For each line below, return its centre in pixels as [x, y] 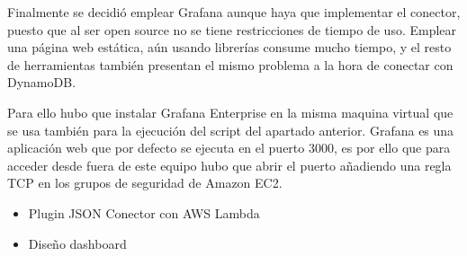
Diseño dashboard [77, 243]
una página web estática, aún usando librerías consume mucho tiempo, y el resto [229, 47]
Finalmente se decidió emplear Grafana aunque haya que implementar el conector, [234, 12]
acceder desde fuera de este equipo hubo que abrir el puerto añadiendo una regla [229, 165]
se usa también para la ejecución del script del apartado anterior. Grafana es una [231, 130]
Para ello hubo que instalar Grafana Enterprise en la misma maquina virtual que [230, 112]
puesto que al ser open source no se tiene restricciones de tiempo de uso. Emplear [232, 29]
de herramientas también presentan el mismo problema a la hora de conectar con [230, 64]
